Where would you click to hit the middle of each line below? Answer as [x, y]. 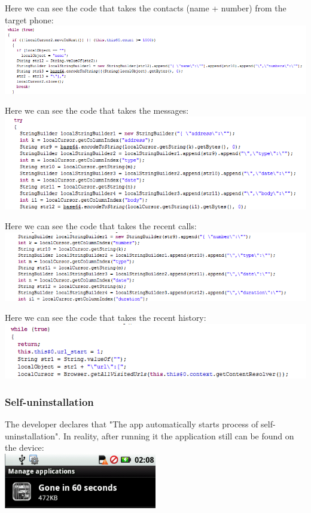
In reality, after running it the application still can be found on [179, 435]
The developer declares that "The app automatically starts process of [132, 424]
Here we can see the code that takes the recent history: [106, 318]
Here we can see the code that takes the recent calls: [101, 226]
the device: [25, 447]
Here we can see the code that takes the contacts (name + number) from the [146, 8]
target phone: [29, 19]
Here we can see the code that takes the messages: [97, 110]
